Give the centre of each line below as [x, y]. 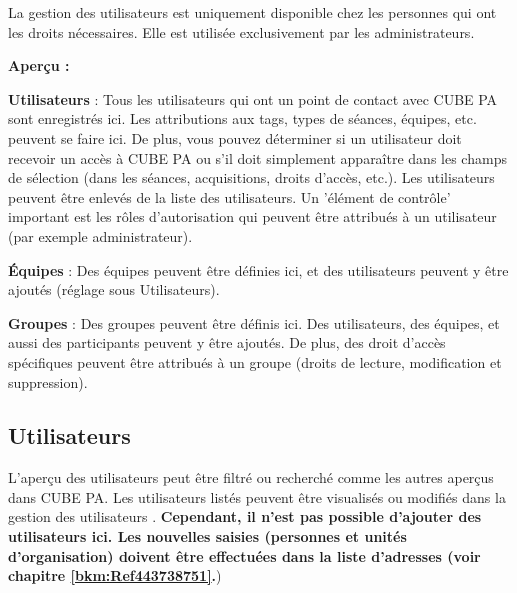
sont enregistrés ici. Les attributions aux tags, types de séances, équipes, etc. [242, 118]
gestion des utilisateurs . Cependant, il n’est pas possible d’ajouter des [245, 516]
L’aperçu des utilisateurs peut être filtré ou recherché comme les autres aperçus [251, 477]
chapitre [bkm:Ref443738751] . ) [115, 575]
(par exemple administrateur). [100, 235]
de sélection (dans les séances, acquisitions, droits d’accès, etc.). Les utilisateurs [251, 177]
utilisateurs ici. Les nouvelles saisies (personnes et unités [207, 536]
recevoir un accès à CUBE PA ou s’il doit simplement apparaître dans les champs [257, 157]
